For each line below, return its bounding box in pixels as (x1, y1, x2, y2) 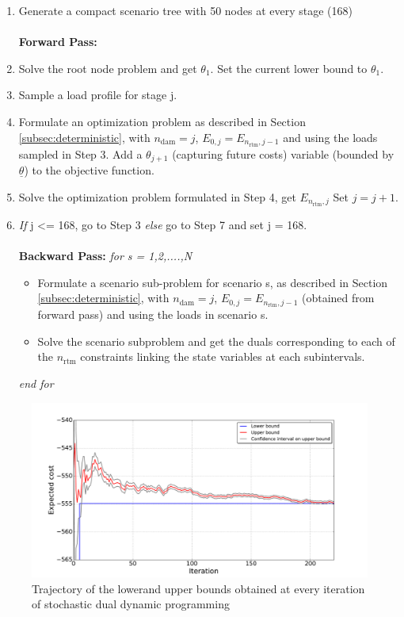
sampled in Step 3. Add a (18, 145, 143, 162)
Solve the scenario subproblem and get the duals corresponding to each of (37, 332, 395, 349)
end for (18, 375, 54, 392)
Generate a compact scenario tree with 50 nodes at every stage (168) (18, 2, 353, 18)
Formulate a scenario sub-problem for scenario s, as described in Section (37, 274, 388, 290)
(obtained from (301, 289, 375, 306)
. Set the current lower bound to (210, 59, 368, 76)
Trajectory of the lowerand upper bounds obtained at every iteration (32, 580, 365, 596)
